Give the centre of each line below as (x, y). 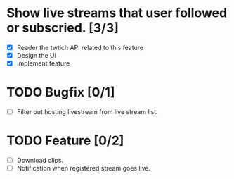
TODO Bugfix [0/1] (61, 92)
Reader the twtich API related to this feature (80, 47)
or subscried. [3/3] (63, 28)
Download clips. (40, 161)
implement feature (43, 63)
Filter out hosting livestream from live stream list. (87, 112)
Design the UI (37, 55)
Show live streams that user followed (117, 13)
